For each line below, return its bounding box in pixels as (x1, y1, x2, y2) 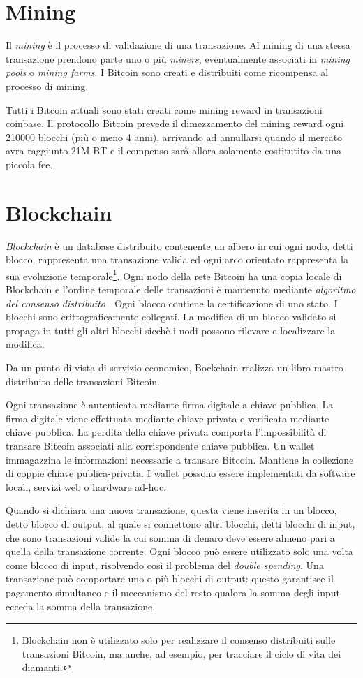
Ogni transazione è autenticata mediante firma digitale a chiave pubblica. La (6, 397, 334, 412)
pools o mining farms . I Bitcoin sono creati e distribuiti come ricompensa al (6, 65, 329, 80)
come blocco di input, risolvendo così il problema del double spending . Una (6, 557, 324, 572)
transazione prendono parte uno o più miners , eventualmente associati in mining (6, 51, 350, 66)
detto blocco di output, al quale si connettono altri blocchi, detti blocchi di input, (6, 516, 355, 531)
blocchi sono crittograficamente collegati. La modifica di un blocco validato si (6, 309, 336, 324)
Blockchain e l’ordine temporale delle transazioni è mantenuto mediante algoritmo (6, 282, 356, 297)
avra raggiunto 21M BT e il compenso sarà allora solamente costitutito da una (6, 143, 341, 158)
